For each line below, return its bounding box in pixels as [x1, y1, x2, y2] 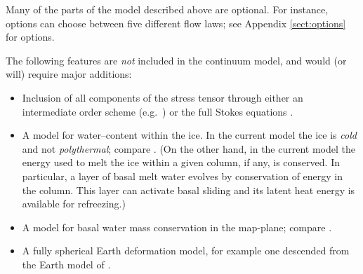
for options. [6, 29, 55, 44]
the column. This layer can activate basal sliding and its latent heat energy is [22, 182, 355, 197]
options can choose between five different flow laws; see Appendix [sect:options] [6, 15, 346, 30]
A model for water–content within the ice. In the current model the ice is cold [22, 128, 357, 142]
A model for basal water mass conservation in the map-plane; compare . [22, 219, 332, 234]
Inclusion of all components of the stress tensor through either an [22, 90, 303, 104]
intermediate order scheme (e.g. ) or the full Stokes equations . [22, 104, 293, 118]
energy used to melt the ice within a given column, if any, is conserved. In [22, 155, 340, 170]
